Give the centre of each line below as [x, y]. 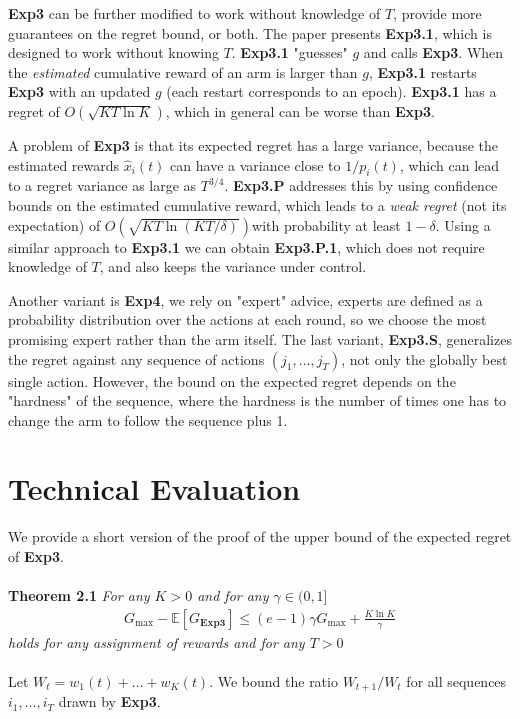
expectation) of [54, 224]
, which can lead [449, 164]
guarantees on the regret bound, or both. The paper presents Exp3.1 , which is [250, 32]
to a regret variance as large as [102, 185]
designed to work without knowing [113, 52]
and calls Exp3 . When [433, 52]
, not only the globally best [424, 358]
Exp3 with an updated [79, 91]
